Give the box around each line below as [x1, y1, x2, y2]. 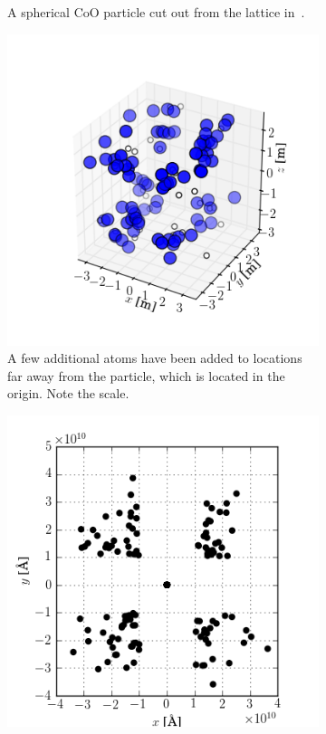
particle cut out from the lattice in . [103, 3, 305, 21]
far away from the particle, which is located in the [7, 366, 285, 385]
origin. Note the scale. [7, 384, 129, 403]
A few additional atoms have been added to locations [7, 348, 302, 367]
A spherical [7, 3, 70, 21]
